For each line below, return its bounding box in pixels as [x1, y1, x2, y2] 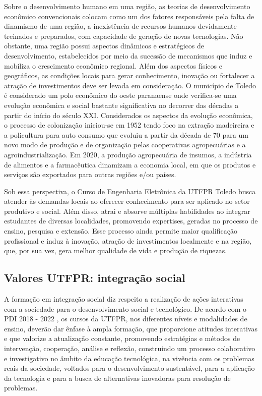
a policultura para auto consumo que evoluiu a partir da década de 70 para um [4, 129, 248, 140]
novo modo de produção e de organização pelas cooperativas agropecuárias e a [4, 139, 246, 150]
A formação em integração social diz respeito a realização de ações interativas [4, 294, 243, 304]
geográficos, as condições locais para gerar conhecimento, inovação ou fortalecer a [4, 70, 255, 81]
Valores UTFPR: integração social [4, 270, 185, 286]
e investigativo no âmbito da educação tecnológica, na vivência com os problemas [4, 353, 254, 363]
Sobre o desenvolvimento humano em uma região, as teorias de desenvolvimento [4, 1, 250, 11]
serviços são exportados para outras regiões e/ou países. [4, 169, 176, 180]
